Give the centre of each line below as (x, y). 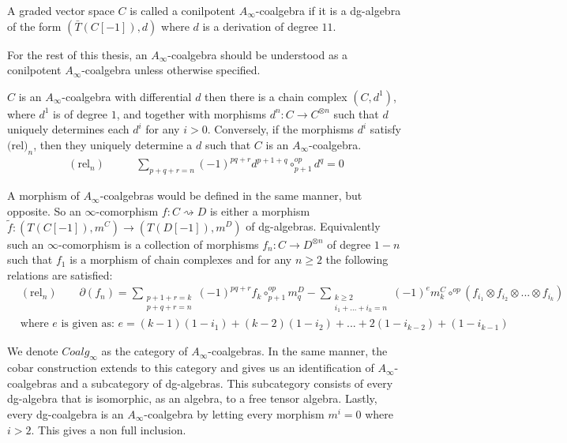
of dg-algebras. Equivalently (313, 226)
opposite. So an (44, 210)
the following (357, 259)
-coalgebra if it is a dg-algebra (328, 10)
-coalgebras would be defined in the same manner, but (231, 195)
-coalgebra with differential (127, 96)
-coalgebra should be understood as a (258, 54)
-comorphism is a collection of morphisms (159, 244)
